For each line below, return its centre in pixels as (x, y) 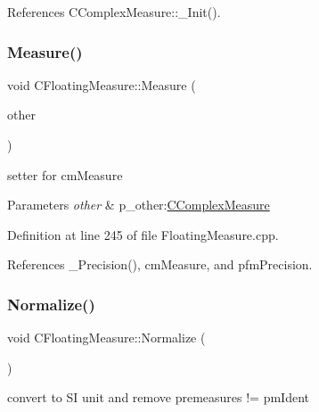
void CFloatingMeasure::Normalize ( (106, 338)
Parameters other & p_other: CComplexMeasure (139, 205)
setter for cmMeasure (65, 174)
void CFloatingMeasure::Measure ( (102, 84)
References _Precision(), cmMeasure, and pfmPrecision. (160, 264)
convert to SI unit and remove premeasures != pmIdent (159, 397)
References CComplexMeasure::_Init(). (114, 12)
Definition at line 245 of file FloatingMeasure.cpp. (143, 234)
